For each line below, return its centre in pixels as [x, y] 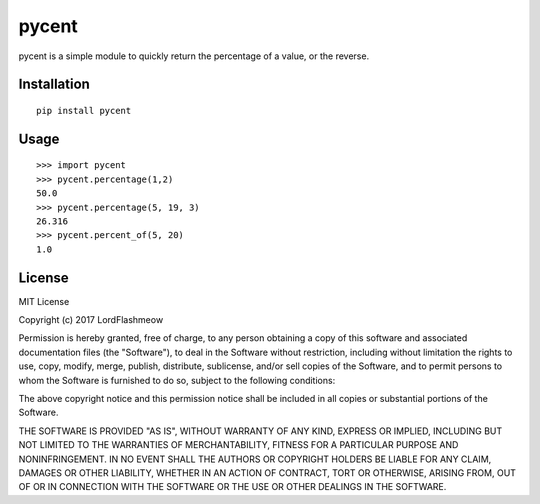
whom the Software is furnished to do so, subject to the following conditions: [177, 380]
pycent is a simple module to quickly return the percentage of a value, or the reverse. [194, 56]
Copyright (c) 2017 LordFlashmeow [91, 319]
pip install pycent [84, 110]
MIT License [44, 301]
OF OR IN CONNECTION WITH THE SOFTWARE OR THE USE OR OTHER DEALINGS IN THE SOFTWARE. [232, 487]
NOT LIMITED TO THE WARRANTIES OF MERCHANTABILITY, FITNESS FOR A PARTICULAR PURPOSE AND [238, 445]
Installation [54, 84]
